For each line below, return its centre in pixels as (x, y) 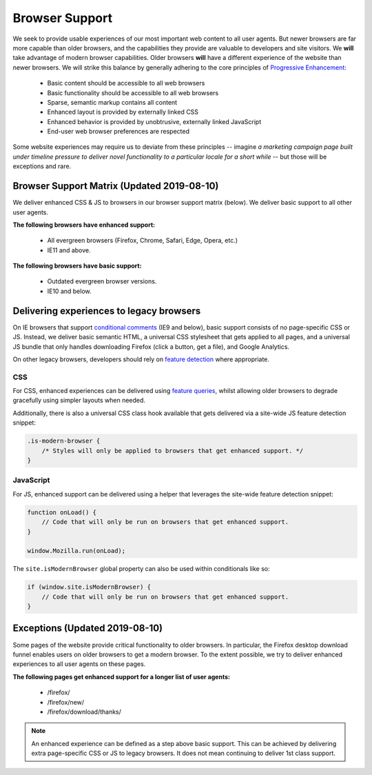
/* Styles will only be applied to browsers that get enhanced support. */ (173, 451)
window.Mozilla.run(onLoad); (76, 551)
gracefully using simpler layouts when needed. (79, 401)
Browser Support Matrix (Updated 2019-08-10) (116, 186)
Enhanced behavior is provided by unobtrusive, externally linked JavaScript (154, 121)
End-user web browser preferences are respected (118, 132)
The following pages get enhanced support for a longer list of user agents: (122, 676)
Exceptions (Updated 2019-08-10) (88, 628)
